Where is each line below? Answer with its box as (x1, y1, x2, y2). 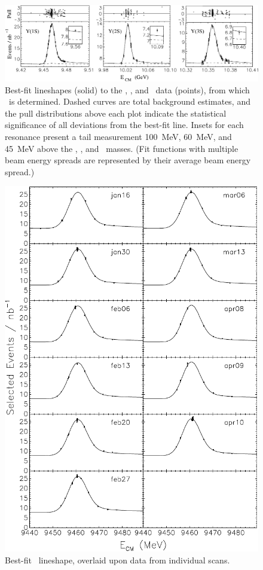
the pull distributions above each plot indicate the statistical (5, 106, 227, 119)
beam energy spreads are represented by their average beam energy (5, 154, 251, 166)
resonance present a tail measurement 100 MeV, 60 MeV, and (5, 130, 232, 142)
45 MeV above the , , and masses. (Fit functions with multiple (5, 142, 238, 154)
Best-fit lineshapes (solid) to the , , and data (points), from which (5, 83, 250, 96)
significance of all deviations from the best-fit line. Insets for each (5, 118, 244, 131)
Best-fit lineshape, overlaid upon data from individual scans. (5, 554, 230, 566)
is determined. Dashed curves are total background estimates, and (8, 95, 250, 108)
